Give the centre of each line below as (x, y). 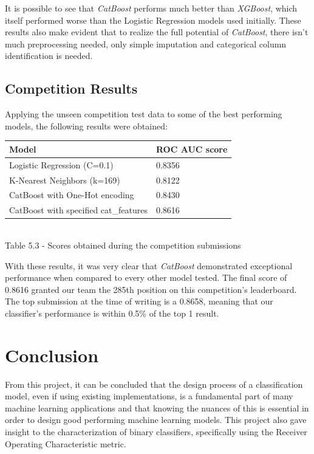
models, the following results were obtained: (86, 126)
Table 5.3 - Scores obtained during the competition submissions (123, 245)
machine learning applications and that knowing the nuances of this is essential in (157, 408)
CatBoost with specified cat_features (78, 210)
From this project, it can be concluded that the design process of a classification (154, 384)
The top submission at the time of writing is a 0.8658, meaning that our (139, 301)
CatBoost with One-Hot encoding (72, 195)
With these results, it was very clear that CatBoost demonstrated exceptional (149, 265)
